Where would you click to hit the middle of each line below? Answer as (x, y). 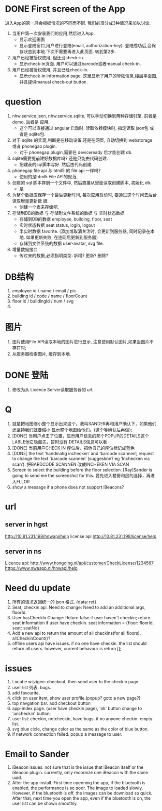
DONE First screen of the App (65, 9)
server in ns (23, 551)
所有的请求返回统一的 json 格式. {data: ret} (54, 602)
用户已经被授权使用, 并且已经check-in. (50, 69)
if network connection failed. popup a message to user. (67, 734)
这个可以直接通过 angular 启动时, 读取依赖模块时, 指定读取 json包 (84, 128)
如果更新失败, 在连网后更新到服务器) (62, 237)
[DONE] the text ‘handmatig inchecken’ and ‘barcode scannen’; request (83, 453)
